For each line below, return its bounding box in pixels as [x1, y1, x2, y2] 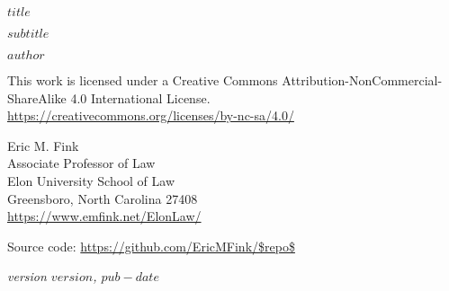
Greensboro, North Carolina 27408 [7, 189, 198, 207]
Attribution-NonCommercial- [282, 71, 443, 89]
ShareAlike [7, 88, 67, 107]
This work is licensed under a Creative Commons [7, 71, 278, 89]
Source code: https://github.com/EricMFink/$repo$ [7, 236, 295, 255]
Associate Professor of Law [7, 154, 156, 172]
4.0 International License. [70, 88, 211, 107]
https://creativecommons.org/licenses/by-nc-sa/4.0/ [7, 106, 294, 125]
